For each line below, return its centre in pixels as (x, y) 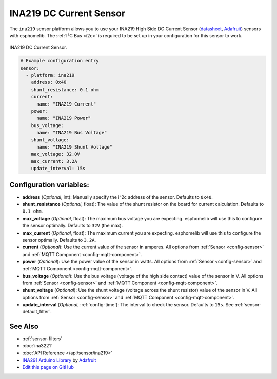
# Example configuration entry (60, 61)
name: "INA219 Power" (64, 118)
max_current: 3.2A (54, 161)
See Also (24, 326)
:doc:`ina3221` (37, 346)
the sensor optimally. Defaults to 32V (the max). (73, 226)
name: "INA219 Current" (66, 104)
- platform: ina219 (50, 75)
